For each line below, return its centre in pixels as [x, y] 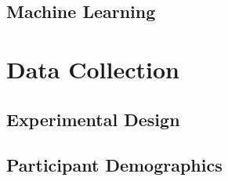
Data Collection [93, 69]
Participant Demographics [114, 165]
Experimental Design [93, 119]
